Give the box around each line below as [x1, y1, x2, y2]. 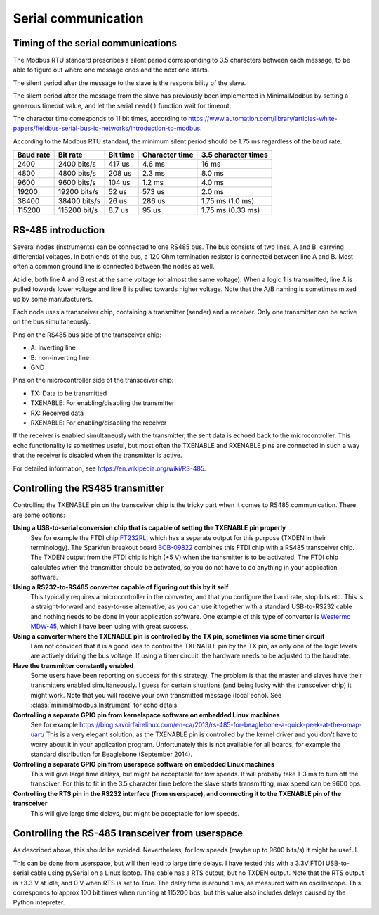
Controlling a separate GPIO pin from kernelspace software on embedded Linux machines [13, 710, 280, 719]
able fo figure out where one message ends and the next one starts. [13, 65, 210, 74]
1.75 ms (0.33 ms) [201, 205, 260, 215]
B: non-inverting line [30, 353, 90, 361]
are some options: [13, 511, 66, 519]
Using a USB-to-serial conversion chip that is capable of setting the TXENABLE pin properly [13, 524, 286, 532]
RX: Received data [30, 409, 84, 417]
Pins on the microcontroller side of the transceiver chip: [13, 376, 174, 385]
